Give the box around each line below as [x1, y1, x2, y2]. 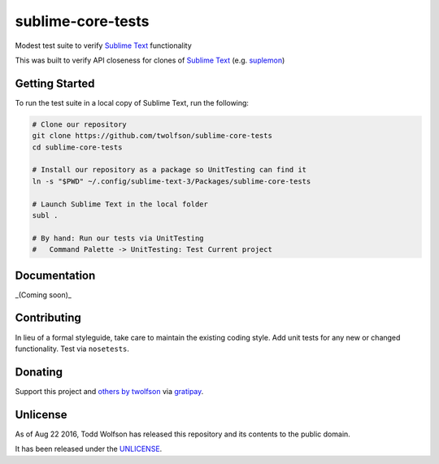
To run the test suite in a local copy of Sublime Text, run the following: [15, 98, 250, 107]
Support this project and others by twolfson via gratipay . [15, 386, 204, 396]
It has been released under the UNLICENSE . [15, 444, 163, 454]
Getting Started [15, 76, 95, 90]
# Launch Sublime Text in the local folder [32, 199, 209, 209]
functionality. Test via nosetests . [15, 344, 130, 353]
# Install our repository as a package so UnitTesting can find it [32, 165, 307, 175]
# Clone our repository [32, 119, 128, 129]
